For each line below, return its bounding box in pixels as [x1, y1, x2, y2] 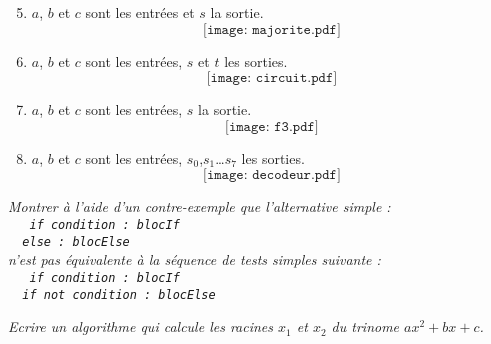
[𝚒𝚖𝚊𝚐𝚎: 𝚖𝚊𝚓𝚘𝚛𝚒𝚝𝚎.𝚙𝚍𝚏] [202, 22, 341, 37]
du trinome [331, 316, 400, 337]
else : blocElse [22, 234, 130, 249]
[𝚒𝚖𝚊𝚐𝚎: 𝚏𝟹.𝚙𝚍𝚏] [225, 119, 319, 134]
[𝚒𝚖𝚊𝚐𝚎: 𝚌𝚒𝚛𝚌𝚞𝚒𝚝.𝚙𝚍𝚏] [206, 71, 338, 86]
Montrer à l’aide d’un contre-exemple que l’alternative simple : [8, 196, 391, 217]
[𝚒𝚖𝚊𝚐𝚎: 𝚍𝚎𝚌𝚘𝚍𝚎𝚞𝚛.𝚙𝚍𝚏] [202, 168, 341, 183]
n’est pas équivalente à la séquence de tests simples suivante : [8, 249, 381, 270]
